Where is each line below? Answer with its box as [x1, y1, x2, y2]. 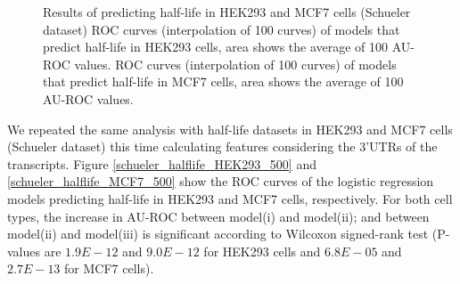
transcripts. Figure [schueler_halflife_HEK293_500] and [7, 154, 316, 173]
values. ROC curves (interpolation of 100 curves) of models [74, 54, 397, 73]
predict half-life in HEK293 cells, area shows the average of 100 [43, 37, 389, 56]
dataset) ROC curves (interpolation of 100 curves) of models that [43, 20, 400, 38]
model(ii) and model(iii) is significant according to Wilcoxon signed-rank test [7, 224, 429, 243]
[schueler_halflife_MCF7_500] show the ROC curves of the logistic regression [7, 172, 434, 191]
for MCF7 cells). [64, 259, 154, 278]
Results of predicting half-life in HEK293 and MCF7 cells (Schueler [43, 3, 411, 20]
